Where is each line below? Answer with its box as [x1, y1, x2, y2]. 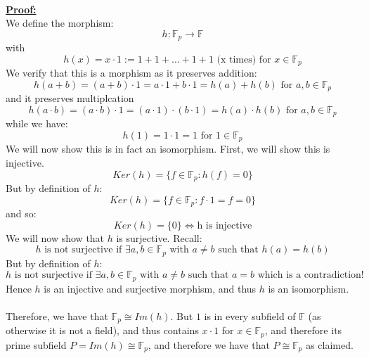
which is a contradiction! [257, 270, 364, 281]
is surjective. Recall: [116, 230, 202, 245]
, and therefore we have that [148, 337, 270, 352]
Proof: [6, 1, 37, 16]
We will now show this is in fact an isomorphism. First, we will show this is [6, 141, 330, 156]
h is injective [197, 220, 252, 231]
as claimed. [306, 337, 354, 352]
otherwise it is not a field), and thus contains [6, 323, 199, 338]
